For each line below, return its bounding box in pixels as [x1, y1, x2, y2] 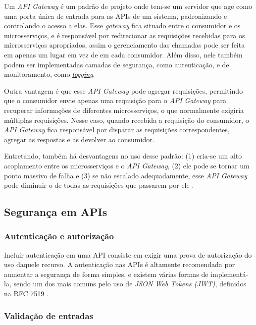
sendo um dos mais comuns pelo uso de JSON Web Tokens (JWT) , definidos [13, 278, 246, 289]
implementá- [210, 269, 248, 279]
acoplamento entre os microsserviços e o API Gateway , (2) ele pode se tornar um [4, 160, 250, 170]
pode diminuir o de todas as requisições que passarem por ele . [4, 180, 194, 190]
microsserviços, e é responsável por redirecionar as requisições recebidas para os [4, 30, 245, 40]
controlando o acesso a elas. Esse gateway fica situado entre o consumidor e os [4, 20, 241, 31]
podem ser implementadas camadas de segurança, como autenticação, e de [4, 59, 229, 69]
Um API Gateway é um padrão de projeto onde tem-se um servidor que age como [4, 1, 252, 11]
